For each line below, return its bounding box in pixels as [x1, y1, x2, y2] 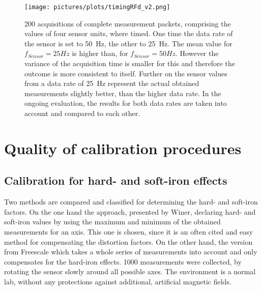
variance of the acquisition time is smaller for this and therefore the [24, 58, 235, 69]
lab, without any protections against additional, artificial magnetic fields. [4, 276, 231, 286]
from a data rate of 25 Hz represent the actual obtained [24, 78, 199, 89]
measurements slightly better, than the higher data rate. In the [24, 88, 221, 98]
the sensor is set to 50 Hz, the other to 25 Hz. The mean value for [24, 38, 232, 48]
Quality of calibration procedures [4, 137, 242, 158]
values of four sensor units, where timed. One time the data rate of [24, 28, 233, 39]
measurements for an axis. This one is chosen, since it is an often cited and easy [4, 226, 253, 237]
